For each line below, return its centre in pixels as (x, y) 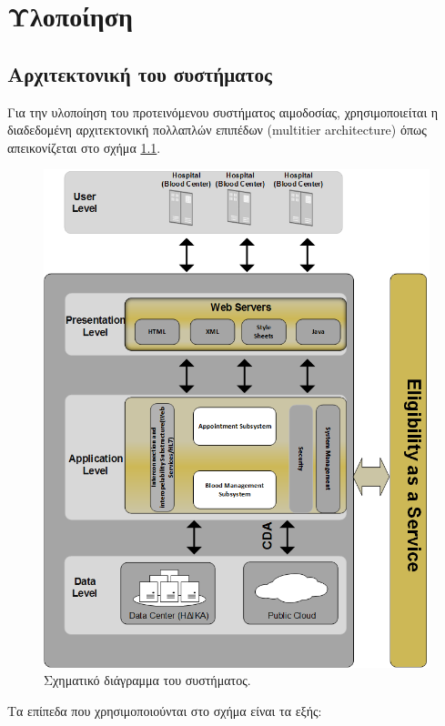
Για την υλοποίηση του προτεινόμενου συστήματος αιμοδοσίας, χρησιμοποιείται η (223, 111)
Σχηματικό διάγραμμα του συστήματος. (147, 680)
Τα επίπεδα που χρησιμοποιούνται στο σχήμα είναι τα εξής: (165, 710)
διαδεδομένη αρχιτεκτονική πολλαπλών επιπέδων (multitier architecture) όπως (217, 130)
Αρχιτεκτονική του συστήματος (140, 73)
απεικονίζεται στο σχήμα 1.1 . (84, 147)
